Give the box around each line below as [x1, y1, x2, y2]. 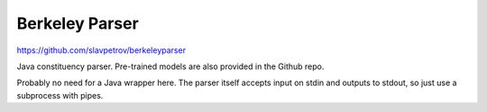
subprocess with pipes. [16, 90, 104, 100]
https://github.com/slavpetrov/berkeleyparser [16, 45, 187, 56]
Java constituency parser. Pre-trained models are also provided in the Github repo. [16, 61, 325, 72]
